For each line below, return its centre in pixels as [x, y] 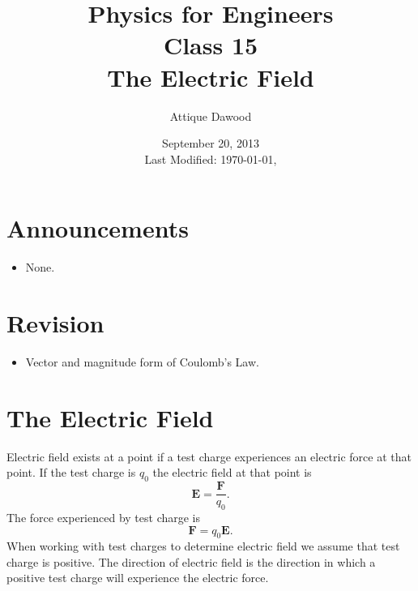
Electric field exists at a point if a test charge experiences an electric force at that [209, 456]
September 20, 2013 [211, 143]
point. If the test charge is [71, 472]
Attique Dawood [211, 116]
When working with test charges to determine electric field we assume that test [203, 546]
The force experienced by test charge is [104, 517]
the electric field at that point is [232, 472]
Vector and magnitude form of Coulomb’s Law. [142, 361]
